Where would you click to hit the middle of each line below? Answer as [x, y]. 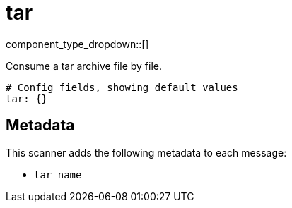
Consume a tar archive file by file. [84, 66]
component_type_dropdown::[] [77, 44]
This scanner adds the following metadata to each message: [146, 152]
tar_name [58, 175]
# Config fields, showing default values [122, 87]
